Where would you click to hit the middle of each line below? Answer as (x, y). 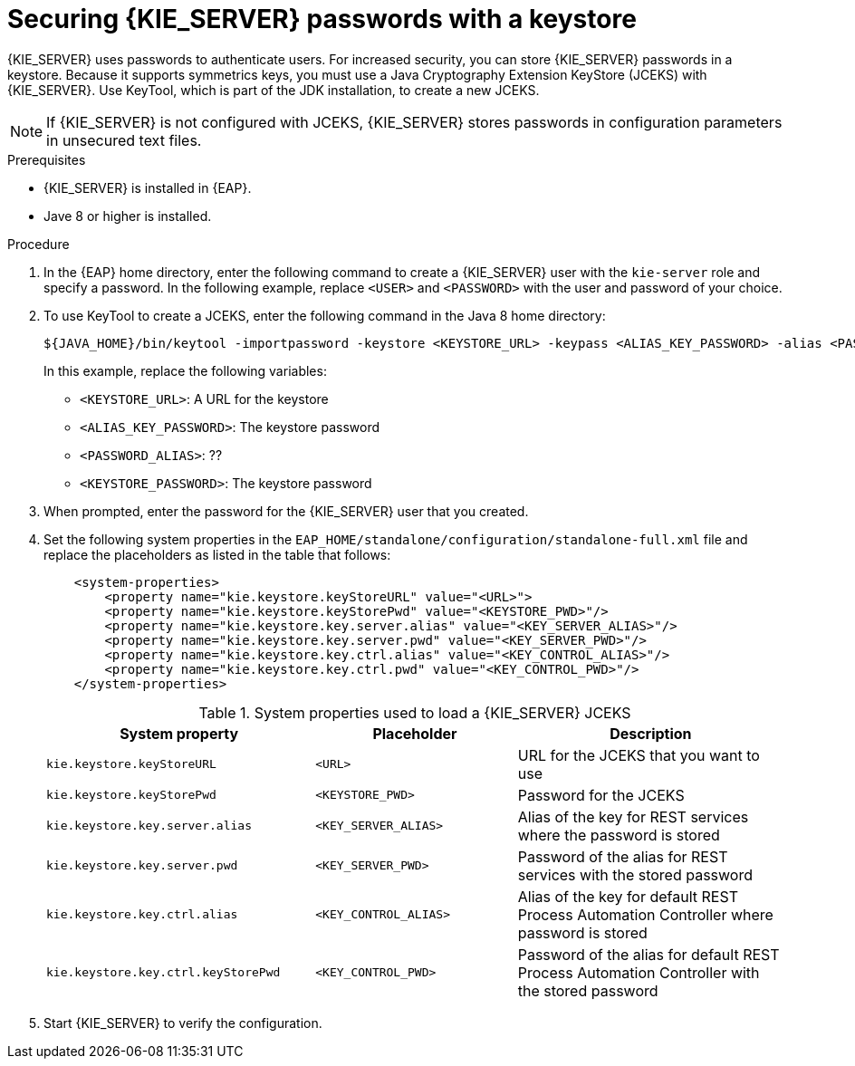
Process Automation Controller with (639, 972)
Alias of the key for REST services (633, 816)
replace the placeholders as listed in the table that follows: (217, 554)
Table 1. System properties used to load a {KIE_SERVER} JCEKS (415, 712)
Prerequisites (47, 159)
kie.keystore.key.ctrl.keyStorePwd (163, 973)
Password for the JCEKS (601, 795)
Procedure (38, 244)
